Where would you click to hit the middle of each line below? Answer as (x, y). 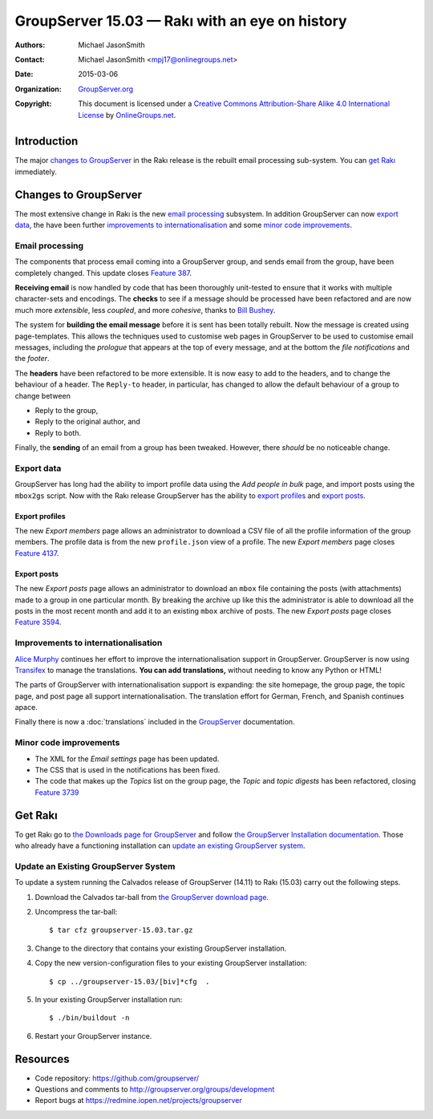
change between (43, 395)
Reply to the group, (67, 410)
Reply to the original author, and (87, 422)
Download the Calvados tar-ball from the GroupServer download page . (152, 897)
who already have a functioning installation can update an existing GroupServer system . (160, 845)
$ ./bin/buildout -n (89, 1018)
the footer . (32, 359)
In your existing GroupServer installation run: (109, 999)
